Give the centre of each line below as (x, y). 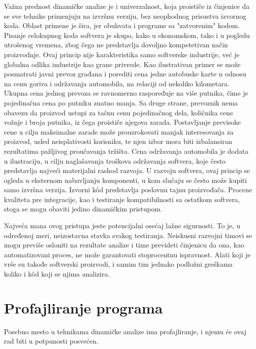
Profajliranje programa (83, 307)
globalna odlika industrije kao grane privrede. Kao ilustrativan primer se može (122, 64)
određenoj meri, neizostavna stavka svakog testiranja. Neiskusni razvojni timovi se (128, 235)
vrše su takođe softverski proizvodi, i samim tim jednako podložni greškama (118, 264)
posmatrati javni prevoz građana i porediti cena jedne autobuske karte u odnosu (125, 74)
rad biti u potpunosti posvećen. (51, 341)
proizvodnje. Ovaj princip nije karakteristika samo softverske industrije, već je (122, 54)
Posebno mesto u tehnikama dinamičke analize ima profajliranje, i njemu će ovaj (125, 331)
